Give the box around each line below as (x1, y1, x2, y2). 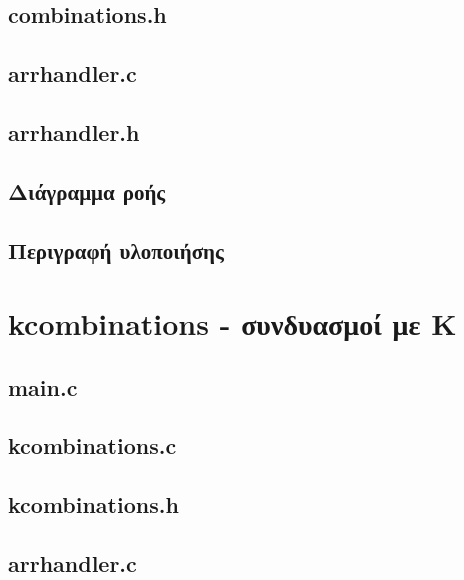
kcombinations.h (8, 489, 179, 520)
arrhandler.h (8, 116, 140, 147)
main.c (8, 371, 78, 402)
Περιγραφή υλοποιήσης (8, 234, 224, 265)
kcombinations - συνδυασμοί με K (8, 303, 457, 344)
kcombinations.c (8, 430, 177, 461)
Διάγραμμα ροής (8, 175, 166, 206)
